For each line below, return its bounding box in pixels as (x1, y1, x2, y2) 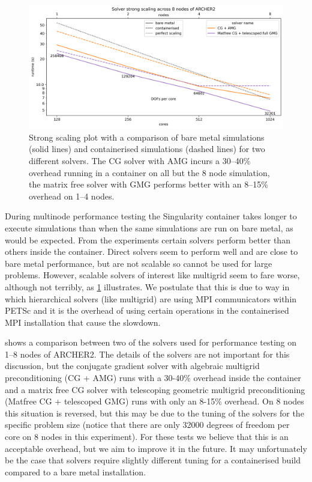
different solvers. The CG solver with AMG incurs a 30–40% (29, 154, 251, 166)
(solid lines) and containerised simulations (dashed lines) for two (29, 142, 265, 155)
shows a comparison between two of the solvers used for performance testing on (5, 336, 297, 349)
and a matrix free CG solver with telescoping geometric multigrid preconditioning (5, 383, 305, 395)
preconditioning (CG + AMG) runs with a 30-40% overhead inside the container (5, 371, 301, 384)
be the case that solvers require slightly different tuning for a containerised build (5, 454, 301, 466)
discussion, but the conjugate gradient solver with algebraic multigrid (5, 359, 260, 372)
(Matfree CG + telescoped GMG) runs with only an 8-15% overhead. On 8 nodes (5, 395, 304, 407)
